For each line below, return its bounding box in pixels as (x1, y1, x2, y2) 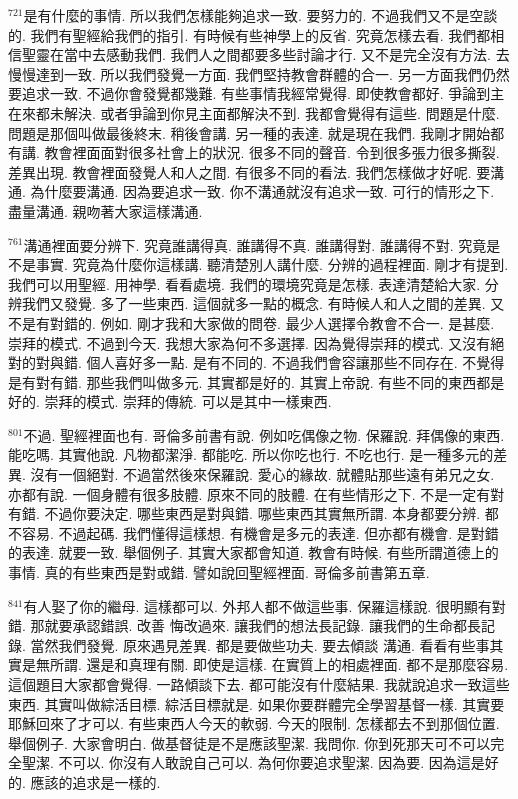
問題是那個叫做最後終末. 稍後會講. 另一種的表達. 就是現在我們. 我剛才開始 (8, 122, 491, 143)
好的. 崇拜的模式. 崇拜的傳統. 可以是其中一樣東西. (8, 391, 332, 412)
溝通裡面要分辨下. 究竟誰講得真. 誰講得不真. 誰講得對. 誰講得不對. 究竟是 (23, 234, 501, 255)
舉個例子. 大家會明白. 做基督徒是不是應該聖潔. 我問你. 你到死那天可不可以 (8, 732, 491, 753)
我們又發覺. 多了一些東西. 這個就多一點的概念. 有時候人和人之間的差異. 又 (21, 293, 505, 314)
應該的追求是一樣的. (30, 771, 161, 792)
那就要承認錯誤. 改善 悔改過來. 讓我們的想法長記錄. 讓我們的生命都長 (30, 615, 481, 636)
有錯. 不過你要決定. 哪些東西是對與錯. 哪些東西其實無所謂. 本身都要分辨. (8, 503, 481, 524)
